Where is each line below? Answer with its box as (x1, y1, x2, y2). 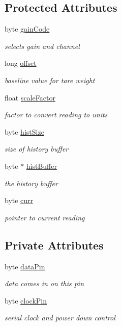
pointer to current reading (5, 212, 85, 222)
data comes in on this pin (5, 278, 84, 289)
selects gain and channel (5, 40, 80, 51)
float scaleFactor (5, 92, 55, 103)
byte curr (5, 195, 34, 206)
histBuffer (26, 160, 57, 171)
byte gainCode (5, 23, 50, 34)
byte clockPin (5, 295, 47, 306)
